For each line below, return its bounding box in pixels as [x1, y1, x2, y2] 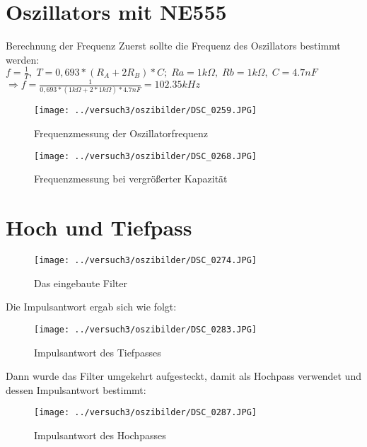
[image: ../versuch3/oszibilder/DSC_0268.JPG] [34, 151, 257, 161]
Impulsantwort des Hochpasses [34, 428, 166, 443]
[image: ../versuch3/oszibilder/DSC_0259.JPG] [34, 105, 257, 116]
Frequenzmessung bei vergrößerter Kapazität [34, 171, 228, 186]
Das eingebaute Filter [34, 275, 127, 290]
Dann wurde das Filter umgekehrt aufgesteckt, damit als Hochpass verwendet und [6, 368, 361, 383]
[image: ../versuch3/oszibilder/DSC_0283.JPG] [34, 324, 257, 335]
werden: [6, 52, 40, 66]
